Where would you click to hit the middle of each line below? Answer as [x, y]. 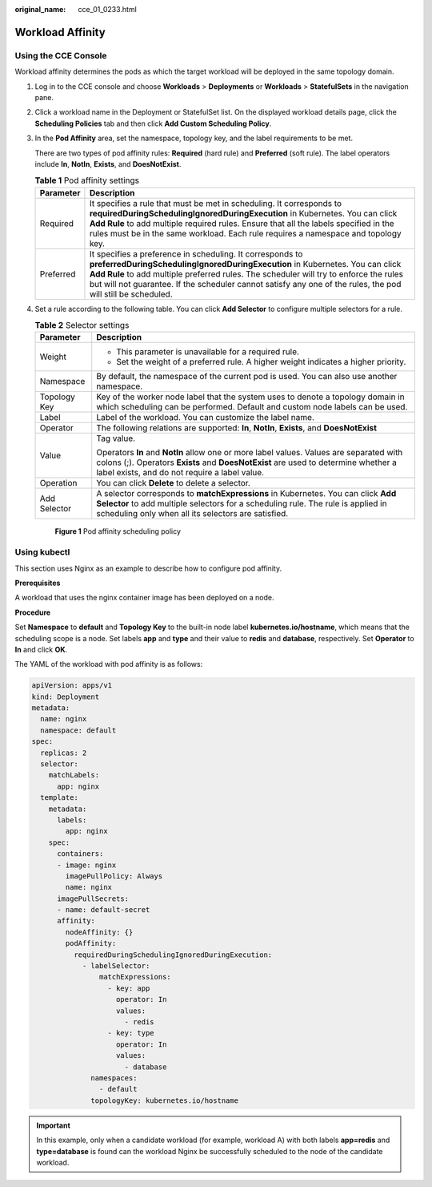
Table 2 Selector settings [82, 325]
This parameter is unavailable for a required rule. [208, 352]
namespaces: [114, 1078]
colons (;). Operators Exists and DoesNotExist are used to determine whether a [247, 462]
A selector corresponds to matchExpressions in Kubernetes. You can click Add [246, 494]
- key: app [129, 988]
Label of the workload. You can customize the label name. [206, 418]
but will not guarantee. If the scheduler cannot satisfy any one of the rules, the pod [245, 284]
